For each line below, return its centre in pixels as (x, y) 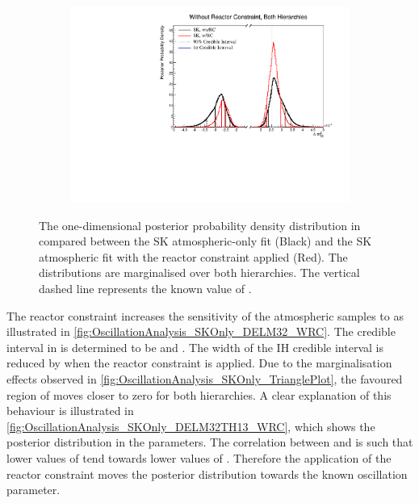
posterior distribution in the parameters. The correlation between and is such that (210, 442)
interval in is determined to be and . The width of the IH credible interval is (195, 347)
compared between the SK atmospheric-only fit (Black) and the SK (205, 241)
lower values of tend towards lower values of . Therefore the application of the (199, 458)
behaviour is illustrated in (70, 411)
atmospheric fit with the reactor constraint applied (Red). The (193, 256)
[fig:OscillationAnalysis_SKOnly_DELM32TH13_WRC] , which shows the (191, 426)
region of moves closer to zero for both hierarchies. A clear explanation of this (199, 394)
